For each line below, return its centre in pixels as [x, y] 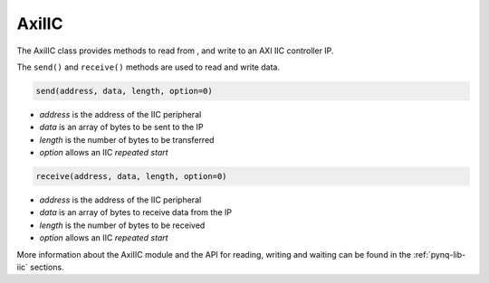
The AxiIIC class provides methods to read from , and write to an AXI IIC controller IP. [175, 51]
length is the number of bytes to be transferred [127, 139]
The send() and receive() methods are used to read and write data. [149, 67]
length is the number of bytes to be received [122, 225]
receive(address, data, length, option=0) [131, 177]
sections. [47, 267]
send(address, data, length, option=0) [124, 91]
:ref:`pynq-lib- [440, 254]
